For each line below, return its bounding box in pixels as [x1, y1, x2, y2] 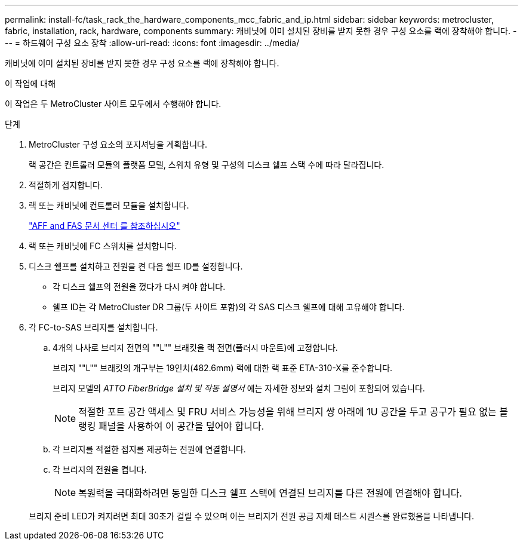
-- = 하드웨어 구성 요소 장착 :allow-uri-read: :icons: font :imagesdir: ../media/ [5, 38, 300, 48]
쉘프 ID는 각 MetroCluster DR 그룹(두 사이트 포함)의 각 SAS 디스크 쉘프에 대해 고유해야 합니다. [53, 302, 405, 312]
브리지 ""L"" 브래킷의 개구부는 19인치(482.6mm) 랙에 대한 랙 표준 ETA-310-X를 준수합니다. [53, 363, 393, 373]
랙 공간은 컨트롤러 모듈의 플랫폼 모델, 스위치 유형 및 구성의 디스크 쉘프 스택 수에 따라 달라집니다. [29, 160, 384, 170]
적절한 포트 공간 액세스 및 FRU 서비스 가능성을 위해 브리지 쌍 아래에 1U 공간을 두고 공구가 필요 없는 [78, 406, 497, 418]
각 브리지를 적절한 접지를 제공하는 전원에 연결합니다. [53, 444, 246, 454]
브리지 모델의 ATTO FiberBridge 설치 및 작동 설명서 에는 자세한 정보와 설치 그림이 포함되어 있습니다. [53, 383, 425, 393]
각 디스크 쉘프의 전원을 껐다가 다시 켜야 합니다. [53, 281, 226, 292]
